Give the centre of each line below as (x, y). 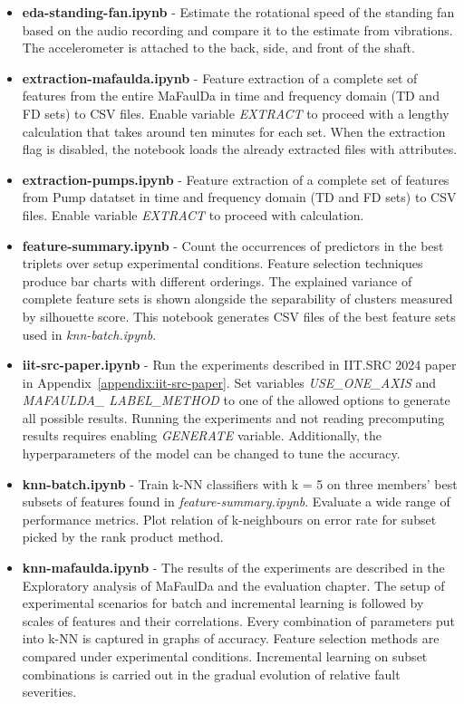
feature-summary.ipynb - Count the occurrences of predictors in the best (233, 245)
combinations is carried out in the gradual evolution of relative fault (211, 674)
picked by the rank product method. (123, 537)
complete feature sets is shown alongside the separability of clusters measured (237, 299)
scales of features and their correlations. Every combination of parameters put (239, 620)
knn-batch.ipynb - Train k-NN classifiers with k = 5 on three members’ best (240, 483)
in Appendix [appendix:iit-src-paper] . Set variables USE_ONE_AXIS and (229, 382)
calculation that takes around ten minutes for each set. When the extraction (234, 131)
